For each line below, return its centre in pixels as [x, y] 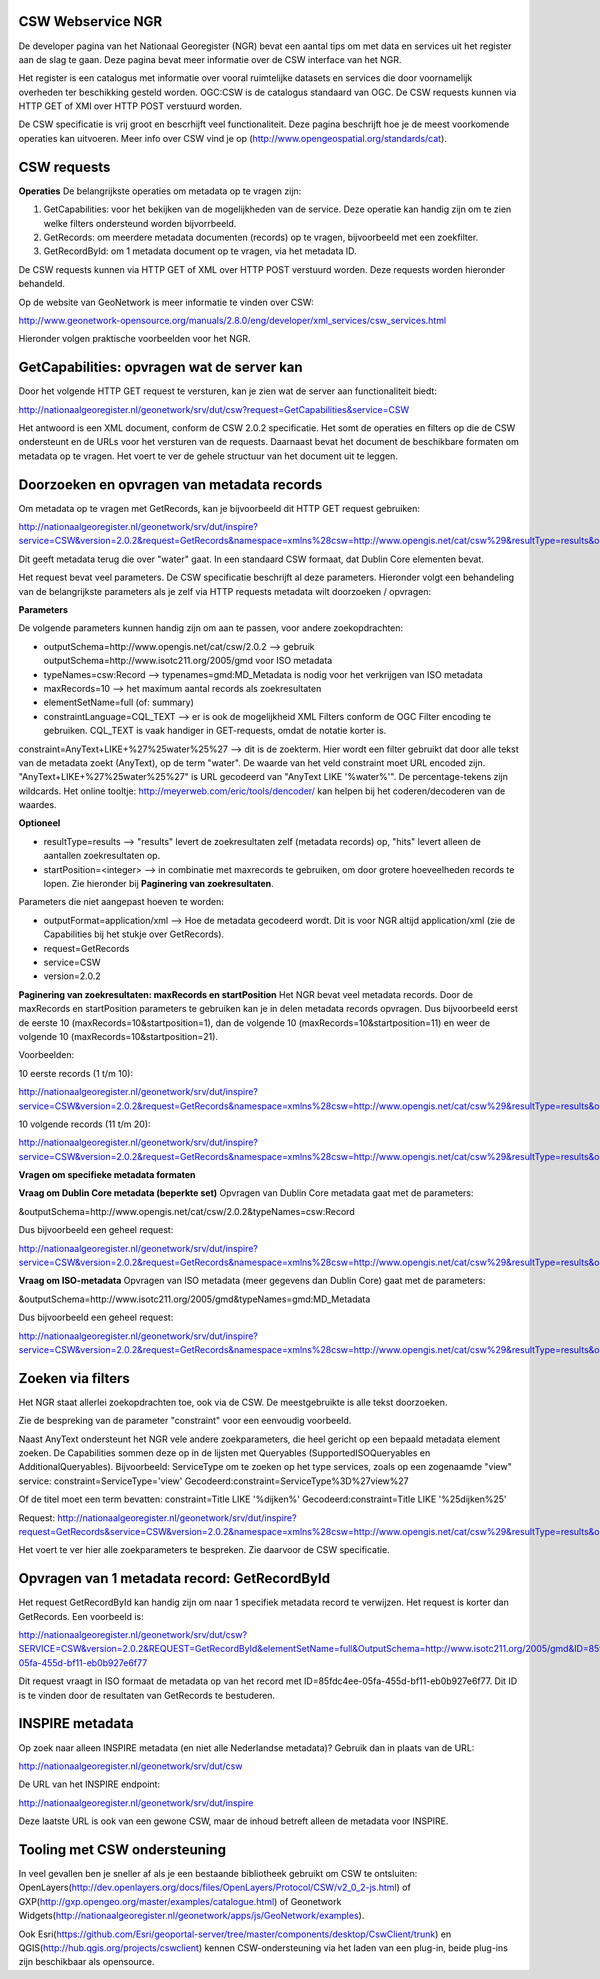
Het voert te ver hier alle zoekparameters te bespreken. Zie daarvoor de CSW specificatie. [204, 1550]
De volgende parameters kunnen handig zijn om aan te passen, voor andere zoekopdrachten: [211, 628]
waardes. [37, 805]
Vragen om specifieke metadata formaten [107, 1175]
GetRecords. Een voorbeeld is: [81, 1616]
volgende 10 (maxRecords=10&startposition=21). [118, 1036]
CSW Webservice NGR [90, 21]
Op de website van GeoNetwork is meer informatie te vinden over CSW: [166, 302]
